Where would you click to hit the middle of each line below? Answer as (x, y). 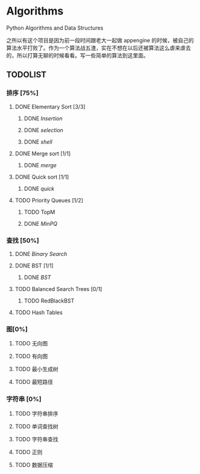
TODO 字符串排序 (36, 413)
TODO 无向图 (31, 344)
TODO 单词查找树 (36, 426)
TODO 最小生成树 (36, 369)
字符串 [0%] (24, 399)
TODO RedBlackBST (49, 301)
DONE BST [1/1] (34, 265)
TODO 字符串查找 (36, 439)
